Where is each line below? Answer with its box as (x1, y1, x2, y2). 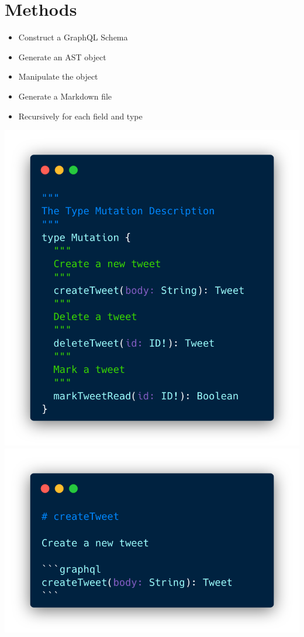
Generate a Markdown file (18, 90, 112, 102)
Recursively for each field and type (18, 109, 143, 122)
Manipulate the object (18, 70, 98, 83)
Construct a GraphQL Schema (18, 31, 128, 43)
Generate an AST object (18, 50, 106, 63)
